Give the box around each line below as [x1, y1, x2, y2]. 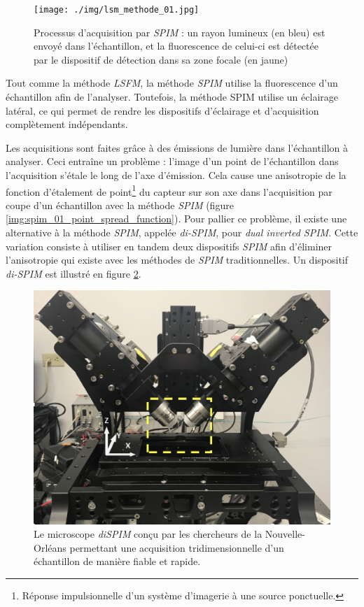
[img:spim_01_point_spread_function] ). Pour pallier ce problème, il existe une [6, 211, 347, 226]
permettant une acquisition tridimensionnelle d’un [69, 540, 284, 555]
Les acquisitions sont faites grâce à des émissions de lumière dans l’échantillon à [6, 140, 349, 155]
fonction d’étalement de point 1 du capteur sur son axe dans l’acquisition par [6, 182, 332, 199]
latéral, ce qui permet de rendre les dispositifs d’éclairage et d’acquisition [6, 103, 319, 117]
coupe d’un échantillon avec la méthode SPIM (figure [6, 197, 234, 212]
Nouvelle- [265, 527, 305, 541]
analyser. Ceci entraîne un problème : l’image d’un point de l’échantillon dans [6, 154, 339, 169]
